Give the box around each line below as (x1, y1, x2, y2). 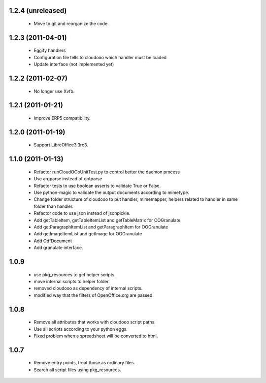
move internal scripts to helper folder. (33, 278, 110, 284)
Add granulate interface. (33, 245, 83, 251)
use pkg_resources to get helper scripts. (33, 271, 116, 278)
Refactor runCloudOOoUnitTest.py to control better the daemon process (33, 169, 180, 175)
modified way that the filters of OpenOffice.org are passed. (33, 292, 154, 298)
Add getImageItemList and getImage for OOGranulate (33, 231, 142, 237)
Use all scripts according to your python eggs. (33, 326, 128, 332)
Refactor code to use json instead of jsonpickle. (33, 210, 131, 216)
